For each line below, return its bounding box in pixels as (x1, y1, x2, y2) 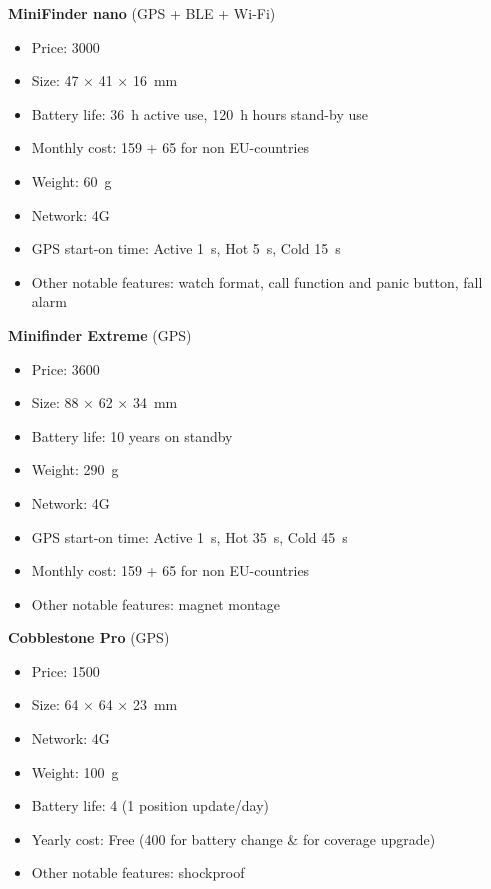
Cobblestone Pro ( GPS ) (8, 627, 170, 648)
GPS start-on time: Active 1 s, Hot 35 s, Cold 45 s (31, 526, 348, 547)
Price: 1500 (31, 660, 100, 681)
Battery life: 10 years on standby (31, 425, 233, 446)
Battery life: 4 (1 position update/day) (31, 795, 269, 816)
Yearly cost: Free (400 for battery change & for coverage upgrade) (31, 828, 436, 849)
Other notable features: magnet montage (31, 593, 281, 614)
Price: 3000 (31, 36, 100, 57)
